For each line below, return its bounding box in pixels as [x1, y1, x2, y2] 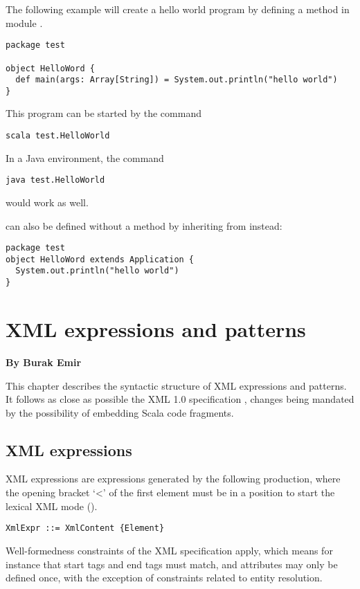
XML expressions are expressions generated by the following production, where [6, 471, 341, 486]
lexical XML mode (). [6, 498, 98, 513]
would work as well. [6, 194, 89, 209]
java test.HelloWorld [6, 175, 105, 185]
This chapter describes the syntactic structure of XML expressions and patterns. [6, 378, 347, 392]
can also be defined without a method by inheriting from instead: [6, 218, 282, 233]
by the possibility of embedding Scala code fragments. [6, 405, 234, 419]
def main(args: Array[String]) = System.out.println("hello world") [15, 75, 338, 85]
